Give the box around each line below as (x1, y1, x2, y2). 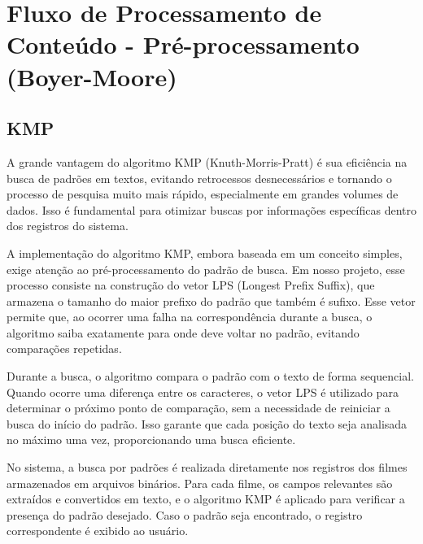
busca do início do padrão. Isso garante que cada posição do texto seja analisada (7, 415, 408, 432)
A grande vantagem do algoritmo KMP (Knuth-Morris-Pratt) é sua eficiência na (7, 153, 408, 170)
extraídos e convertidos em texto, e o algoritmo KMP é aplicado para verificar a (7, 490, 405, 507)
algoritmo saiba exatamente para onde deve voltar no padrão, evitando (7, 324, 360, 341)
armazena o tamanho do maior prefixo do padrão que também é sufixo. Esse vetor (7, 292, 416, 309)
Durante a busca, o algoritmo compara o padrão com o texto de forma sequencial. (7, 368, 415, 385)
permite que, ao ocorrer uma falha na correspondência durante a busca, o (7, 308, 373, 325)
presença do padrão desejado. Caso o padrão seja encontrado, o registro (7, 506, 363, 523)
